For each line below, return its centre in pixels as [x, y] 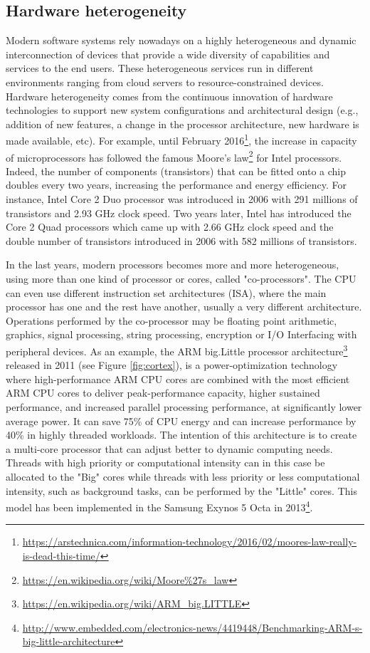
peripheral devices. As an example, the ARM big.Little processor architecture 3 [177, 350]
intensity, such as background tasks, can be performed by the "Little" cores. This [181, 490]
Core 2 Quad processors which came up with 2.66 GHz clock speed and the [170, 227]
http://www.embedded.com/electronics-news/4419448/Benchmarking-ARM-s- [192, 627]
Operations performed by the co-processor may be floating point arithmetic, [171, 320]
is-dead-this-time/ [61, 556]
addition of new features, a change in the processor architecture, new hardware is [183, 124]
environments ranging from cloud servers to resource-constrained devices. [165, 82]
